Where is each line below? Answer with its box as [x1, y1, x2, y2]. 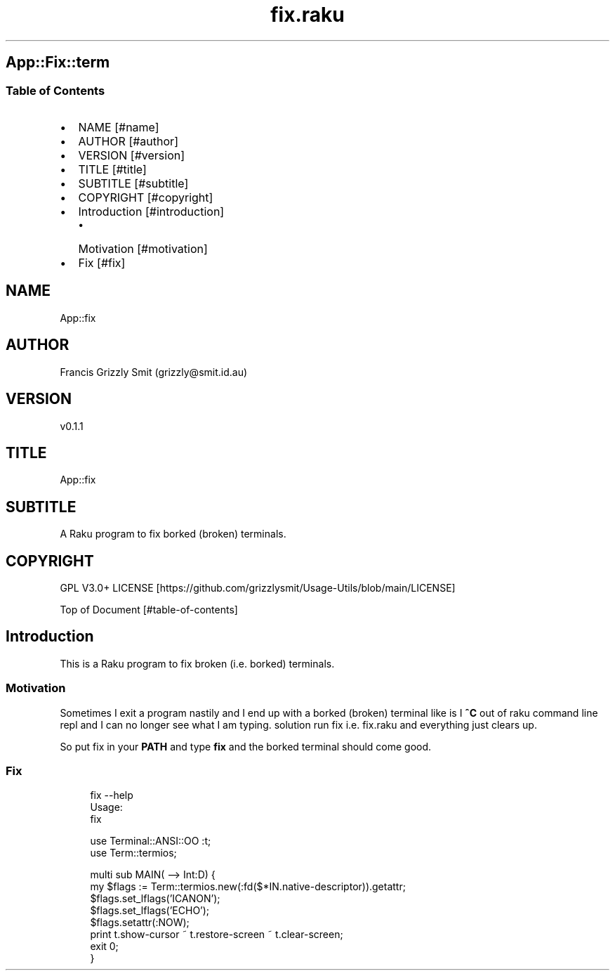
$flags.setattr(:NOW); [90, 916, 190, 929]
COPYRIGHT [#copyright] [78, 190, 213, 204]
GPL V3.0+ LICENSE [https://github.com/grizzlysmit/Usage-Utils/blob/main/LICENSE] [60, 582, 456, 594]
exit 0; [90, 940, 119, 953]
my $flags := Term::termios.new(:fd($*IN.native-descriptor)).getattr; [90, 880, 406, 893]
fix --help [90, 789, 133, 802]
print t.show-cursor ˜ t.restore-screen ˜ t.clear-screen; [90, 928, 343, 941]
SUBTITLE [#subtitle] [78, 176, 189, 190]
